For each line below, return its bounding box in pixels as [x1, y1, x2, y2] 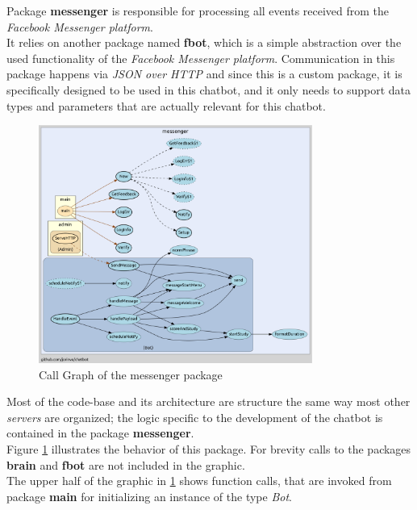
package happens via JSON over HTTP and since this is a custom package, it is [6, 65, 402, 82]
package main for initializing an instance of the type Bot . [6, 487, 292, 504]
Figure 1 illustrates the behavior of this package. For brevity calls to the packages [6, 440, 411, 457]
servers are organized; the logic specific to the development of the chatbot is [6, 408, 383, 425]
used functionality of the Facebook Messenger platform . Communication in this [6, 49, 395, 66]
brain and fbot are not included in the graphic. [6, 456, 245, 473]
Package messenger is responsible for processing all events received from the [6, 2, 390, 19]
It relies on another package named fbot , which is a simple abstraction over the [6, 34, 402, 51]
